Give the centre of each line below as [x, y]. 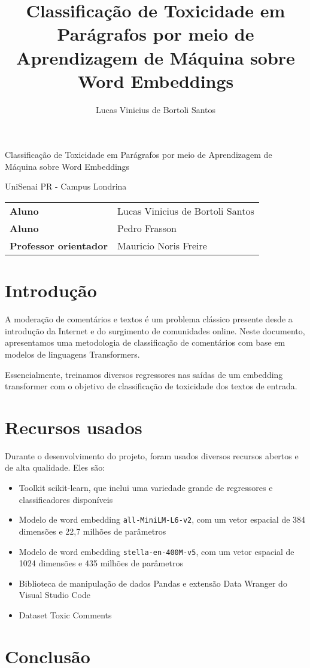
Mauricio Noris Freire [162, 246]
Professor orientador [59, 246]
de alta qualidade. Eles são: [55, 467]
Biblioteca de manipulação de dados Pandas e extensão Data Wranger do [153, 583]
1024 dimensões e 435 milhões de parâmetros [101, 563]
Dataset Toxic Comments [65, 614]
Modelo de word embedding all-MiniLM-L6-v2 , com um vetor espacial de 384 [162, 519]
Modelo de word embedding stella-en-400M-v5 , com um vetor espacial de [156, 551]
